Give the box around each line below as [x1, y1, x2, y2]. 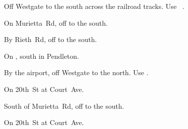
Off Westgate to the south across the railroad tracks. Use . [4, 1, 185, 11]
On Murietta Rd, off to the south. [4, 17, 108, 28]
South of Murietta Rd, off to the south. [4, 100, 124, 111]
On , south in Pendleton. [4, 50, 79, 61]
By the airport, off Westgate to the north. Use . [4, 67, 148, 78]
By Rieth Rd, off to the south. [4, 34, 97, 44]
